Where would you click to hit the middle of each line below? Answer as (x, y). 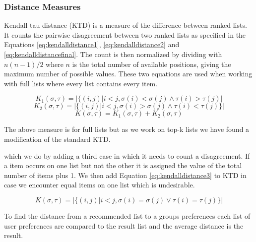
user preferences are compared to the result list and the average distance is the (124, 225)
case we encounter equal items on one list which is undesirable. (99, 185)
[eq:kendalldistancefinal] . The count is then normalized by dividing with (113, 54)
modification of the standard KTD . (57, 139)
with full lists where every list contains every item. (81, 83)
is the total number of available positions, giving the (152, 64)
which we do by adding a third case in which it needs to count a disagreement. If (127, 155)
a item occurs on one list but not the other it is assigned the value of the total (123, 165)
